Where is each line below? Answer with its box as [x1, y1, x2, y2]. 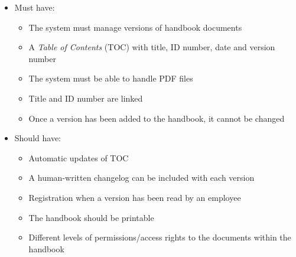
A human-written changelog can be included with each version [28, 171, 255, 184]
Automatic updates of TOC [28, 151, 129, 164]
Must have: [14, 1, 55, 13]
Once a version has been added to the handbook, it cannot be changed [28, 112, 285, 124]
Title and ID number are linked [28, 92, 143, 104]
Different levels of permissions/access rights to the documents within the [28, 231, 291, 243]
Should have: [14, 132, 61, 144]
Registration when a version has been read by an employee [28, 191, 241, 203]
